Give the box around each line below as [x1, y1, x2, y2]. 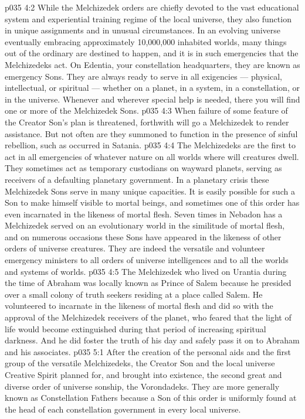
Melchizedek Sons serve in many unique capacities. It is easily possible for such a [5, 185, 295, 197]
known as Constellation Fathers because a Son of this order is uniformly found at [5, 391, 297, 404]
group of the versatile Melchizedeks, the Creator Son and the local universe [5, 357, 275, 369]
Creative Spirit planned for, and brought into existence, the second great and [5, 369, 282, 380]
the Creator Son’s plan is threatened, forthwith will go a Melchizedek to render [5, 115, 289, 128]
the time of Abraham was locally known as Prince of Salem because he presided [5, 277, 292, 289]
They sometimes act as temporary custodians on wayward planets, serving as [5, 162, 282, 174]
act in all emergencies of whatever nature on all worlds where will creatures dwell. [5, 150, 299, 162]
